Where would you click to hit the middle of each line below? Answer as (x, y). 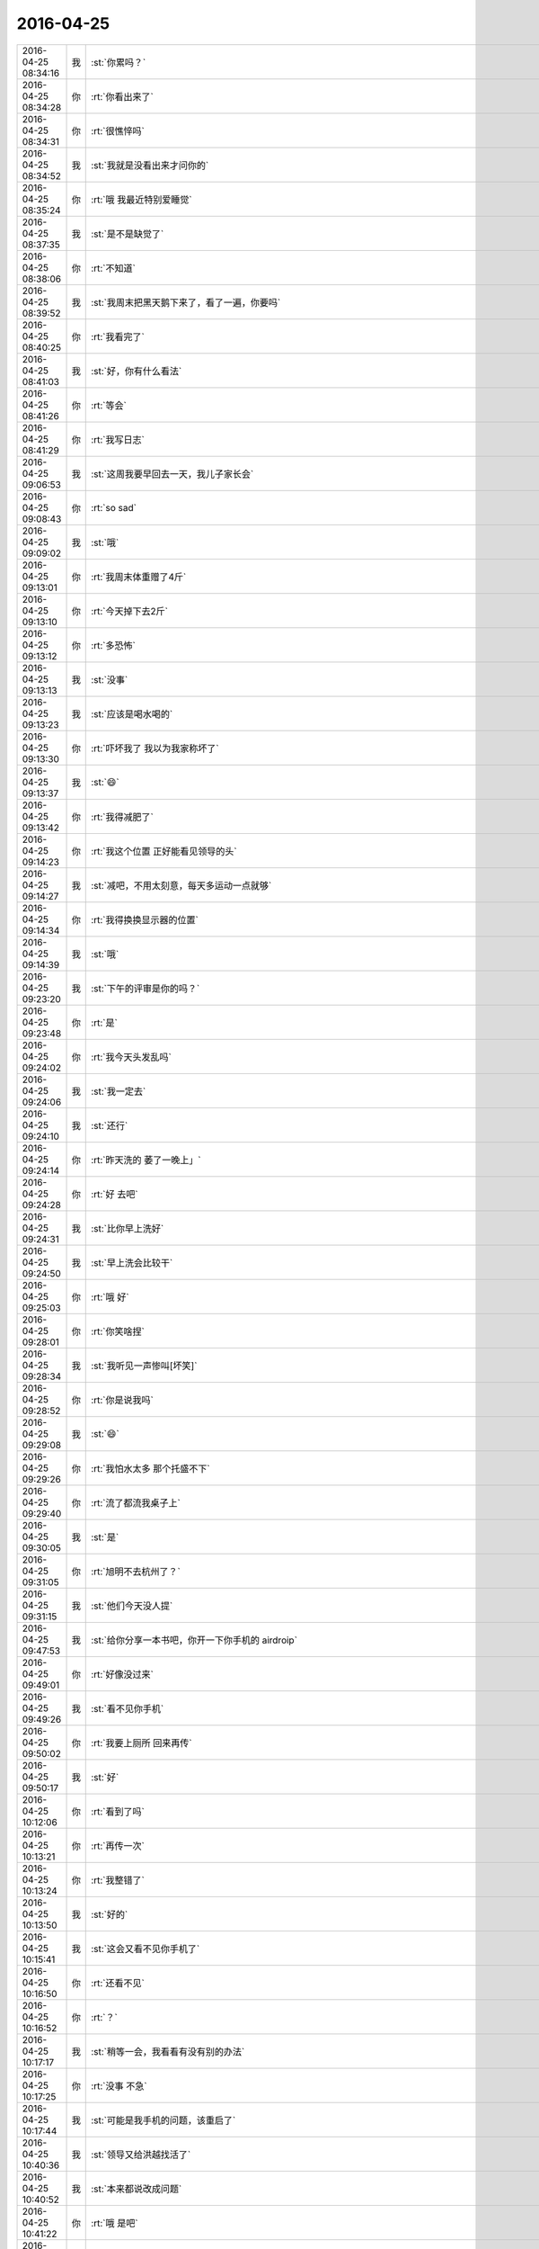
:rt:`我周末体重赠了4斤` (139, 577)
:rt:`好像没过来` (123, 1674)
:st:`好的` (110, 1914)
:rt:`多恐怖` (114, 645)
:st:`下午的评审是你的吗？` (146, 988)
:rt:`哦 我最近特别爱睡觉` (141, 200)
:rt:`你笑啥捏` (118, 1331)
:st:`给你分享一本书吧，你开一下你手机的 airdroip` (194, 1640)
